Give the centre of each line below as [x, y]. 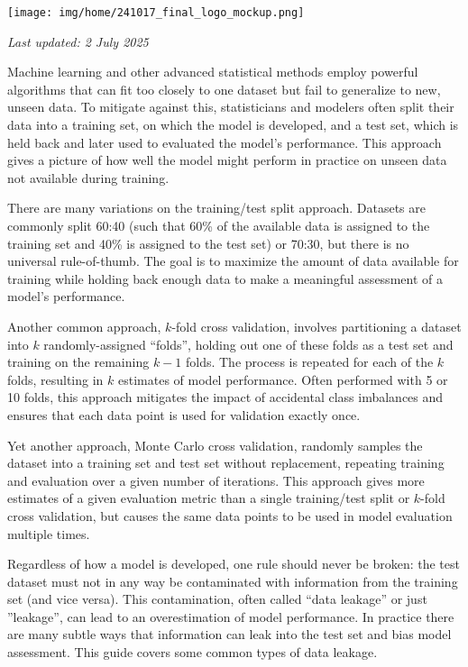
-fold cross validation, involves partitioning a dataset [317, 326]
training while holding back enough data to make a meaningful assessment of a [225, 278]
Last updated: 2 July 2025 [78, 41]
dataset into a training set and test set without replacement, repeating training [226, 463]
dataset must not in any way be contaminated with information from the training [233, 581]
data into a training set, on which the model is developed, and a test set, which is [233, 125]
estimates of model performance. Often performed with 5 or [283, 379]
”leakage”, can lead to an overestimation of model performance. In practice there [231, 616]
